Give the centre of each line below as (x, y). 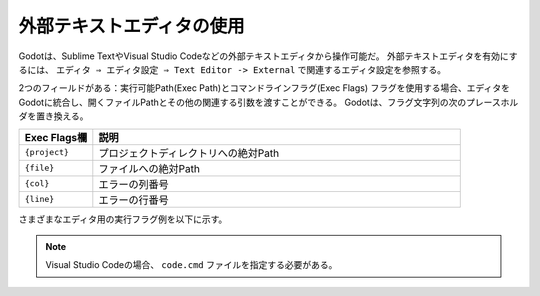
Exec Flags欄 (56, 137)
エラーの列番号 (133, 184)
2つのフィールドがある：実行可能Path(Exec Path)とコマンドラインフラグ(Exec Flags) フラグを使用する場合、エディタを (264, 88)
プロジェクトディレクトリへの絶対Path (189, 153)
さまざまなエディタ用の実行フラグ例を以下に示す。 (123, 219)
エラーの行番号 (133, 200)
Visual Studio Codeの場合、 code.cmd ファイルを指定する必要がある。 (191, 265)
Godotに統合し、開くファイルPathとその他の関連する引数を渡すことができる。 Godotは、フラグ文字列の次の (242, 102)
